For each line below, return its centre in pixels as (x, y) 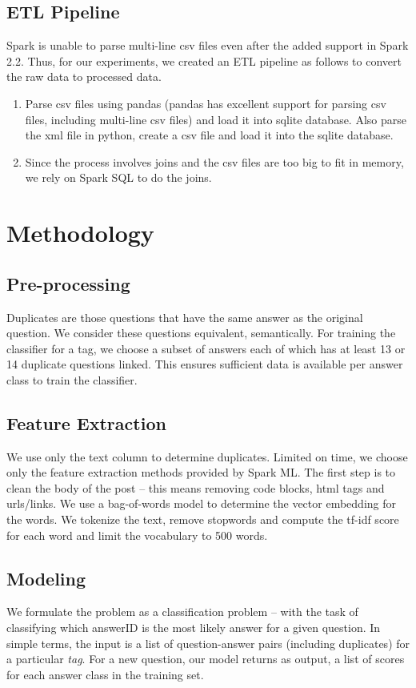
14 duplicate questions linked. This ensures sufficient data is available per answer (205, 364)
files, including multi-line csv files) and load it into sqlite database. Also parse (216, 119)
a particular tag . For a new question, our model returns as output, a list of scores (206, 659)
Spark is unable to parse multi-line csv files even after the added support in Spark (208, 45)
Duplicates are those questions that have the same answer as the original (185, 317)
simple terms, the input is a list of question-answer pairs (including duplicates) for (208, 643)
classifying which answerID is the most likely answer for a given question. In (194, 628)
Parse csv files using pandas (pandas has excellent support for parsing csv (206, 103)
